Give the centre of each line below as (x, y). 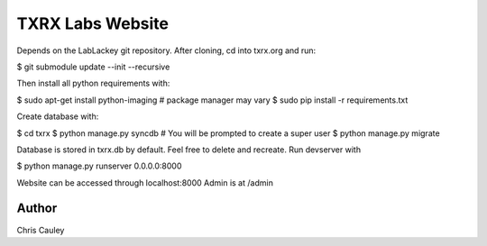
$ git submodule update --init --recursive (93, 67)
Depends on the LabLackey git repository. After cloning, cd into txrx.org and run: (166, 50)
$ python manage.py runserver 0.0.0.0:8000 (99, 166)
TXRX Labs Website (93, 23)
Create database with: (58, 116)
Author (37, 209)
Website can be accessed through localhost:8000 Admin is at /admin (145, 182)
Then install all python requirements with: (93, 83)
